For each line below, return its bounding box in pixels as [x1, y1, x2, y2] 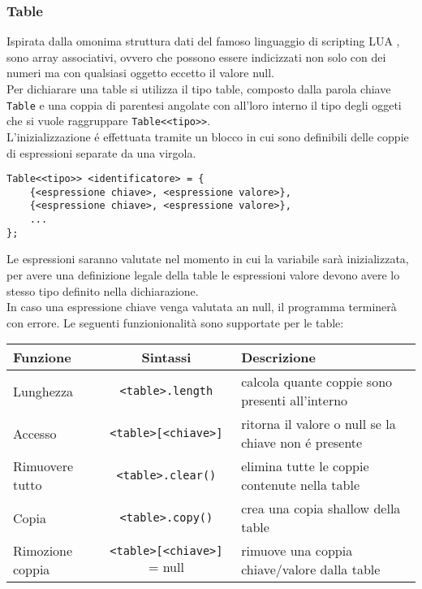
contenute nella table [241, 475, 360, 495]
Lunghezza [13, 381, 74, 401]
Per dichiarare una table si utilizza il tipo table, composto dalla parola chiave [6, 80, 391, 97]
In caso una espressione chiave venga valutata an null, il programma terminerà [6, 298, 397, 315]
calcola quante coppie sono [241, 372, 393, 392]
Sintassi [141, 348, 192, 367]
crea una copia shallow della [241, 499, 401, 518]
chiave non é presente [241, 433, 363, 453]
